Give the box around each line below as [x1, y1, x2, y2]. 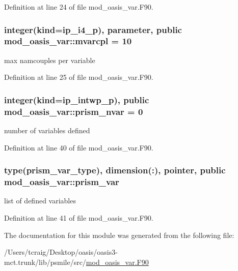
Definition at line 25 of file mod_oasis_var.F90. [4, 72, 153, 82]
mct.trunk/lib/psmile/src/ [4, 256, 86, 267]
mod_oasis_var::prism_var [4, 175, 119, 188]
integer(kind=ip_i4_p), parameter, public [4, 23, 182, 36]
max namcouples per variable [4, 54, 95, 65]
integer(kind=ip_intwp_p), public [4, 93, 149, 106]
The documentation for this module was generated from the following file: [4, 229, 234, 240]
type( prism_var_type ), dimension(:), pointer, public [4, 164, 226, 176]
